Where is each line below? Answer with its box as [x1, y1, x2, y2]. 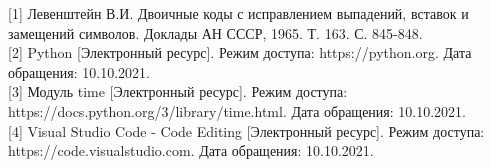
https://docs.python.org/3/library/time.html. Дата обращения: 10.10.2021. [8, 100, 466, 121]
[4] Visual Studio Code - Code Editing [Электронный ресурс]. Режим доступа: [8, 120, 485, 141]
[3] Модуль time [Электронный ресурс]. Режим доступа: [8, 81, 348, 102]
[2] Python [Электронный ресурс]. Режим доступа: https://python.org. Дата [8, 42, 472, 63]
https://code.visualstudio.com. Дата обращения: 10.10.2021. [8, 140, 374, 161]
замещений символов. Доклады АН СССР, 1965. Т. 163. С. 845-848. [8, 22, 423, 43]
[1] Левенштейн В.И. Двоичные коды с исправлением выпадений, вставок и [8, 3, 469, 23]
